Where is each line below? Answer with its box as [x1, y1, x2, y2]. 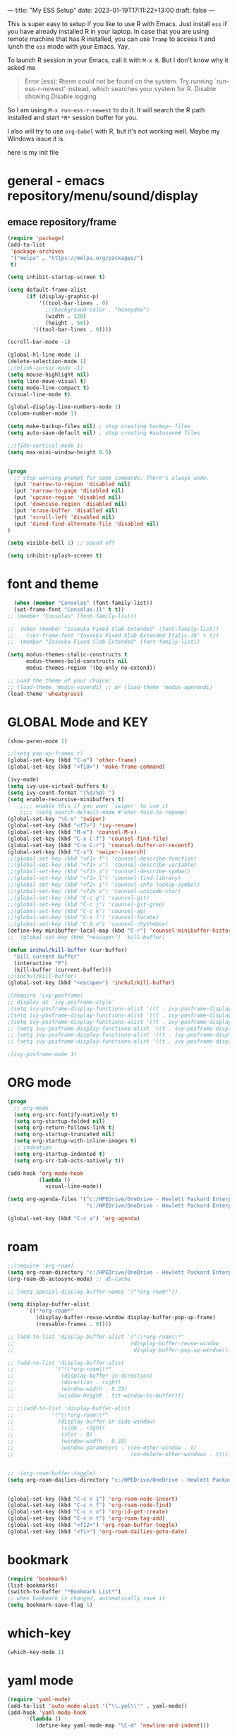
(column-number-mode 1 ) [7, 410, 78, 418]
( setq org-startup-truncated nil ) [13, 1130, 115, 1138]
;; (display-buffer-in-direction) [7, 1372, 153, 1380]
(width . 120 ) [44, 312, 87, 320]
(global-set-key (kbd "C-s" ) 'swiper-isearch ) [7, 848, 147, 856]
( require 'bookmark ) [7, 1575, 68, 1582]
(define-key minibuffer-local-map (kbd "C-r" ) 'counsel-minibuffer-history [7, 927, 235, 935]
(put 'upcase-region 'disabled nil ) [13, 494, 121, 501]
